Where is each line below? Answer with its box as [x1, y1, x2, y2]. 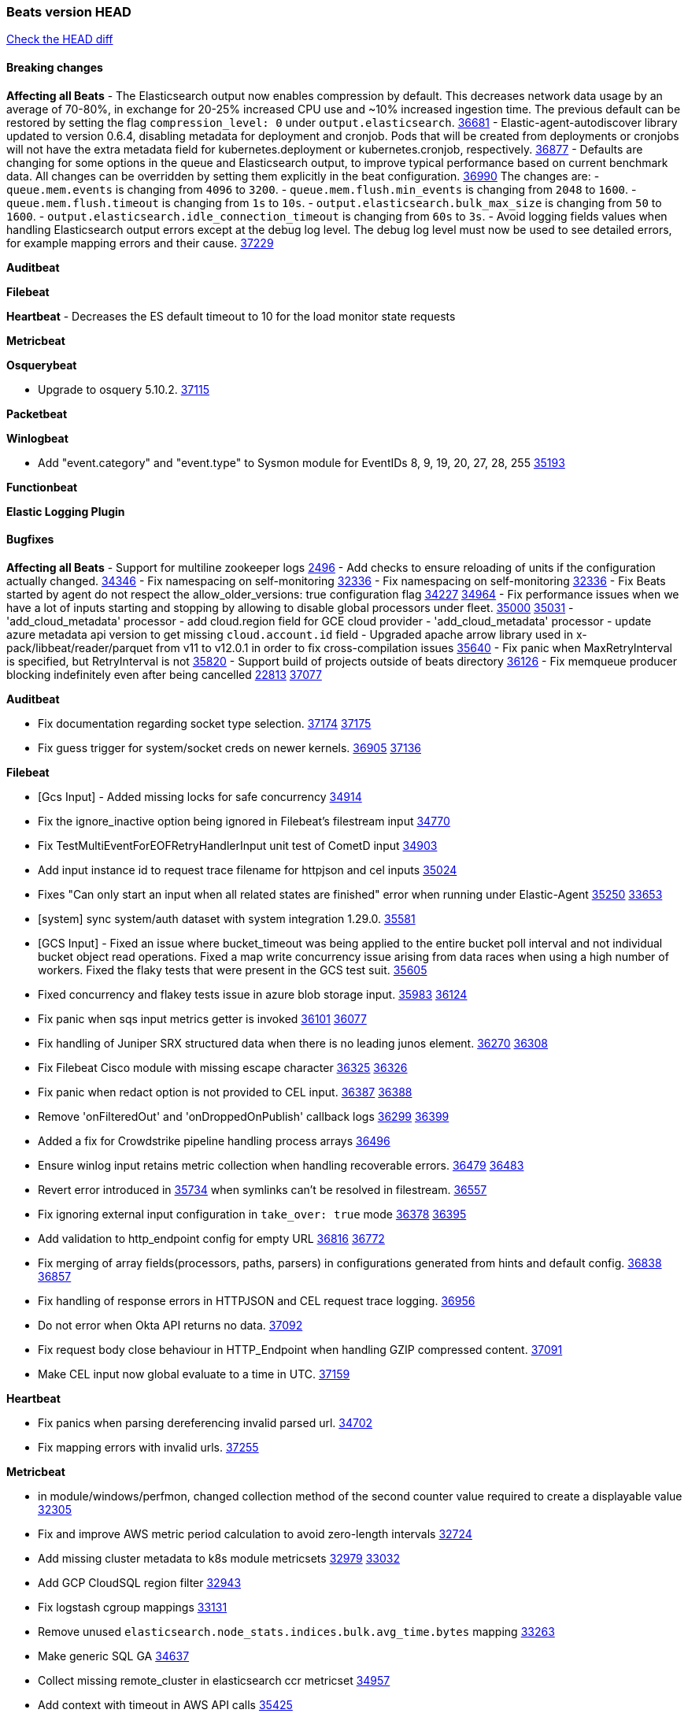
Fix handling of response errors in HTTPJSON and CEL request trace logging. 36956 [38, 1293, 475, 1307]
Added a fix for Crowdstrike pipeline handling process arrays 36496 [38, 1133, 390, 1148]
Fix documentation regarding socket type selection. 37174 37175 [38, 716, 372, 730]
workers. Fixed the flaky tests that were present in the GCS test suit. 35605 [38, 962, 427, 977]
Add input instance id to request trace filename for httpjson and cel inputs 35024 [38, 862, 457, 877]
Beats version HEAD [6, 4, 131, 20]
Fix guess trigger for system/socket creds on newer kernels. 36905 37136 [38, 740, 422, 755]
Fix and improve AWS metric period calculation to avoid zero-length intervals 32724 [38, 1526, 472, 1541]
